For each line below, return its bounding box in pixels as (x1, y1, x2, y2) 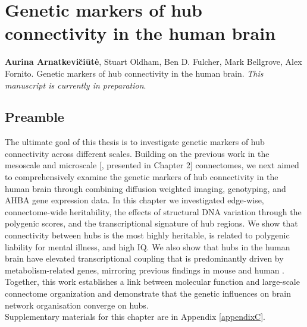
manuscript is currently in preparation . (5, 78, 146, 91)
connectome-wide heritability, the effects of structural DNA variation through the (5, 205, 302, 218)
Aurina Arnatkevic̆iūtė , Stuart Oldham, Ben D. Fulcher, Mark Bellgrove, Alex (5, 55, 302, 68)
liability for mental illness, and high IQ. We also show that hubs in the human (5, 240, 290, 253)
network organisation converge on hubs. (5, 298, 149, 311)
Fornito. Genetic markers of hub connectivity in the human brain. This (5, 67, 264, 79)
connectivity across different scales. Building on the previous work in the (5, 147, 270, 159)
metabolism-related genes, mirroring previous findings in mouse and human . (5, 263, 285, 276)
